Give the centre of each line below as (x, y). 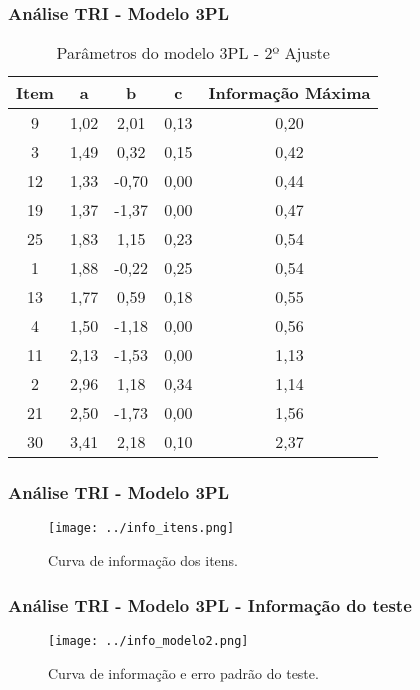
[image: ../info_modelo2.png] (148, 640)
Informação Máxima (289, 93)
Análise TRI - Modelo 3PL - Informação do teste (210, 604)
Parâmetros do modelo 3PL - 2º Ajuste (193, 53)
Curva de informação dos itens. (143, 560)
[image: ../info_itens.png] (141, 528)
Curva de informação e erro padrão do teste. (183, 672)
